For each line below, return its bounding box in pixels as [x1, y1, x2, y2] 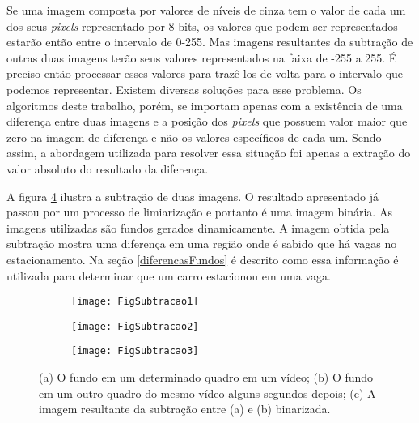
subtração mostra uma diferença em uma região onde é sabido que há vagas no [6, 235, 397, 252]
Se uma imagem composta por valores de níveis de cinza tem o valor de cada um [6, 2, 406, 18]
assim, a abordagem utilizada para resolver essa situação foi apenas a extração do [6, 144, 411, 161]
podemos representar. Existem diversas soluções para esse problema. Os [6, 80, 362, 97]
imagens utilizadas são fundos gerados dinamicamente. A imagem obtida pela [6, 219, 390, 236]
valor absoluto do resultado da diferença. [6, 160, 209, 177]
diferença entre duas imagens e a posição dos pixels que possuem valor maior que [6, 113, 408, 130]
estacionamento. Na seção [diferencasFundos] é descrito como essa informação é [6, 250, 399, 267]
